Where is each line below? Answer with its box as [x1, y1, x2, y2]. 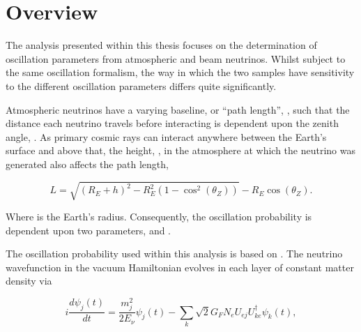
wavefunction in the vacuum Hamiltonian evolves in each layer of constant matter [6, 259, 354, 274]
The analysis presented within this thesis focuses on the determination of [6, 38, 317, 52]
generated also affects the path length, [6, 156, 169, 171]
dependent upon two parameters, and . [6, 222, 171, 237]
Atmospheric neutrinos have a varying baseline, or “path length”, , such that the [6, 102, 350, 116]
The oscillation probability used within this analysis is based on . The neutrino [6, 246, 343, 261]
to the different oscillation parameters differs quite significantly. [6, 78, 277, 93]
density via [6, 273, 52, 288]
